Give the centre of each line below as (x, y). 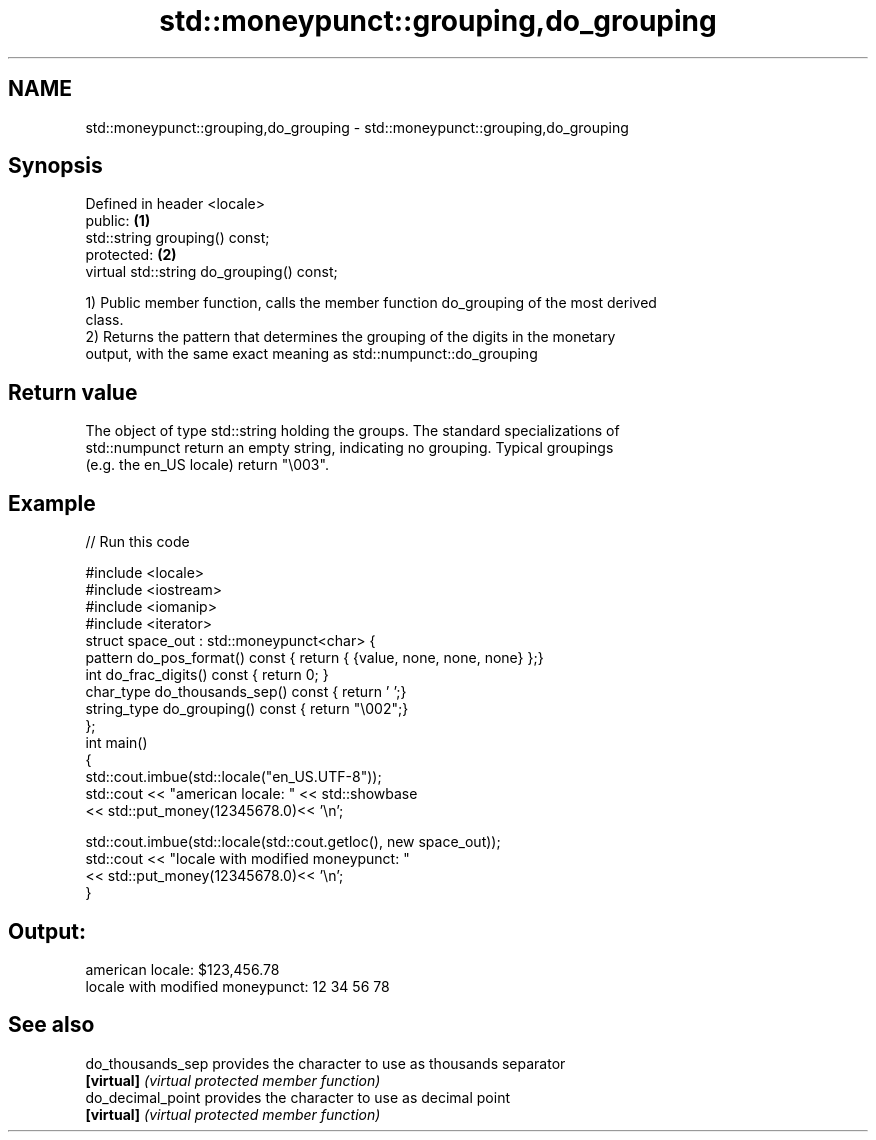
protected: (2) (131, 255)
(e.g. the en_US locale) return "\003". (207, 465)
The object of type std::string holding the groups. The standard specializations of (352, 431)
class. (104, 320)
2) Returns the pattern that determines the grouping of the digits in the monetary (350, 337)
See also (51, 1025)
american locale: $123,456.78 (182, 969)
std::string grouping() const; (177, 238)
